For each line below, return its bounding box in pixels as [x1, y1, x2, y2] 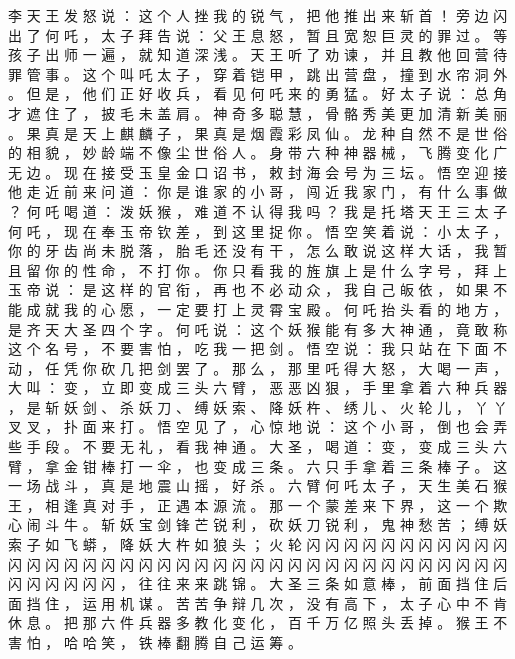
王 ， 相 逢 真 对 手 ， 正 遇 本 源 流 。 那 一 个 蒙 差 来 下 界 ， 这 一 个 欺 [8, 494, 508, 515]
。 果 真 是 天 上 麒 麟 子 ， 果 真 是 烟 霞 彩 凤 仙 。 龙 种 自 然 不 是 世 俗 [8, 122, 508, 143]
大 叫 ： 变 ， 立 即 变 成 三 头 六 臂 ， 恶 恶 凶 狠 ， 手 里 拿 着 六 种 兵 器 [8, 377, 508, 398]
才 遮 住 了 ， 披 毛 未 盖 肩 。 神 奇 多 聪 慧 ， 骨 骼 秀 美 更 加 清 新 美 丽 [8, 102, 508, 123]
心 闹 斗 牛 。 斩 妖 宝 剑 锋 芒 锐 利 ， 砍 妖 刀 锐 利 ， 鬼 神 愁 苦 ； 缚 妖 [8, 514, 508, 535]
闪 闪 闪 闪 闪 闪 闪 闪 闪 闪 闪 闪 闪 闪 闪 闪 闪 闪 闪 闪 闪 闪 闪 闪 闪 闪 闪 [8, 553, 508, 574]
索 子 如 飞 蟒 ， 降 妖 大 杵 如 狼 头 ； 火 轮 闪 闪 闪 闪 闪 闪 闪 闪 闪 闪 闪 [8, 534, 508, 555]
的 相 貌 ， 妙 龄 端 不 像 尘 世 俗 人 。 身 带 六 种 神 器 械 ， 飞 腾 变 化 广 [8, 142, 508, 163]
